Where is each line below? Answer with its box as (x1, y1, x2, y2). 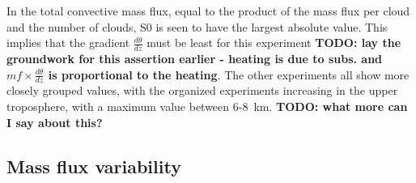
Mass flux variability (6, 153, 181, 178)
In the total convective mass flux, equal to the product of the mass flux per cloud (6, 2, 410, 19)
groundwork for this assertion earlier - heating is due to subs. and (6, 50, 383, 67)
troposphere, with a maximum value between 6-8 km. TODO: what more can (6, 98, 408, 115)
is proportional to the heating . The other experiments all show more (48, 66, 410, 83)
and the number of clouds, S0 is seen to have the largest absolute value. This (6, 18, 388, 35)
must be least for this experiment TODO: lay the (146, 34, 401, 51)
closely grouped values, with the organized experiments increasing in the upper (6, 82, 398, 99)
